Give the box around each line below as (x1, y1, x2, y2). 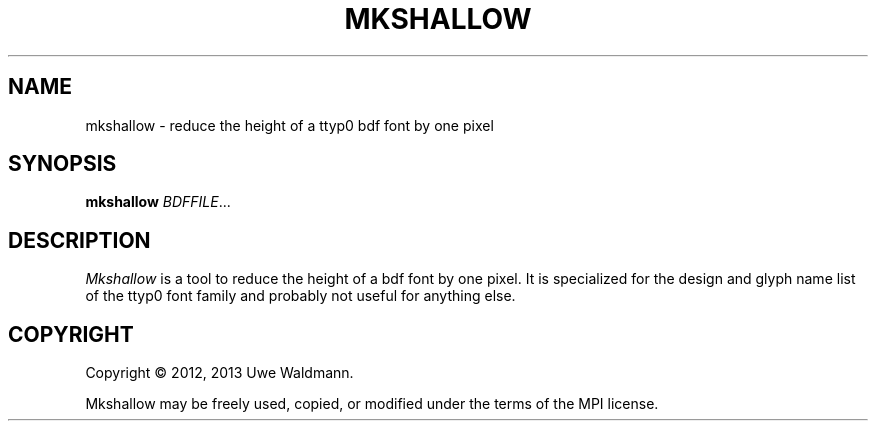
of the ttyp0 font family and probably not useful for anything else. (85, 287, 516, 305)
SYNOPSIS (8, 151, 117, 177)
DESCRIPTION (8, 227, 151, 253)
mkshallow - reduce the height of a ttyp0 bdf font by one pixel (85, 116, 494, 134)
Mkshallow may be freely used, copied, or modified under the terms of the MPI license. (85, 395, 659, 413)
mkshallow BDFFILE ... (85, 193, 231, 211)
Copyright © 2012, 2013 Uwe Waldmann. (85, 364, 354, 382)
